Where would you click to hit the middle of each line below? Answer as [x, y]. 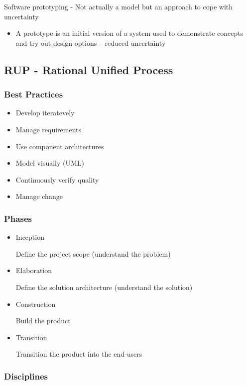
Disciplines [26, 376]
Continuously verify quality [57, 179]
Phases [18, 218]
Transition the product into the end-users [79, 354]
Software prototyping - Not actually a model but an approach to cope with [119, 6]
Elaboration [34, 270]
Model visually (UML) [50, 163]
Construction [36, 304]
